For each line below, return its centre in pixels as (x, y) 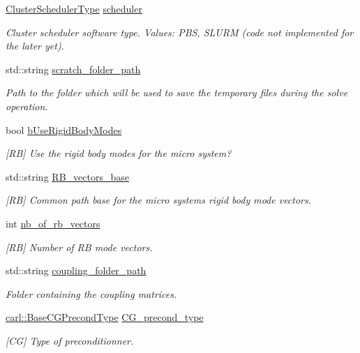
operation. (27, 106)
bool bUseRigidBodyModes (64, 129)
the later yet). (35, 46)
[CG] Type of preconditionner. (70, 340)
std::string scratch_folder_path (73, 69)
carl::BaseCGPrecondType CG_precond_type (105, 317)
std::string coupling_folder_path (76, 270)
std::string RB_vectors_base (67, 176)
